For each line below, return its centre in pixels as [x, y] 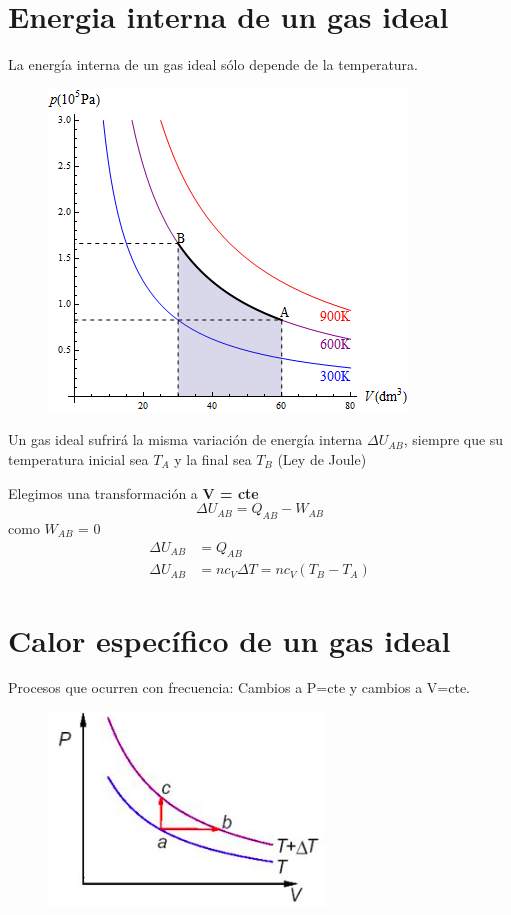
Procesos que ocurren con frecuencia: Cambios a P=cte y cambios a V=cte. [239, 687]
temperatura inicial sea [78, 458]
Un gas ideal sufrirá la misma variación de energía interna [185, 439]
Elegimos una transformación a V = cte [133, 492]
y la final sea [213, 458]
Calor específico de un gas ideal [229, 639]
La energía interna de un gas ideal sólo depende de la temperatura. [213, 64]
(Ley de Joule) [322, 458]
